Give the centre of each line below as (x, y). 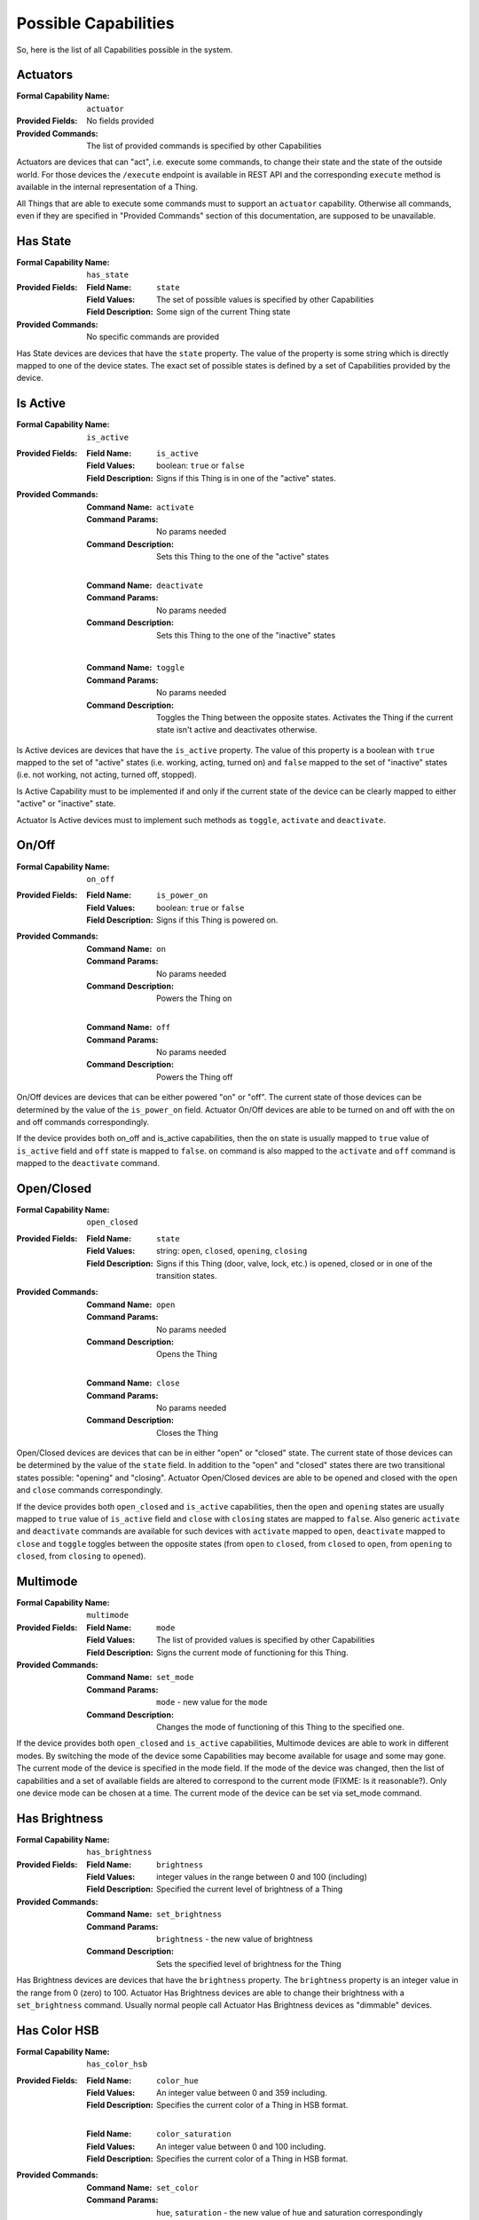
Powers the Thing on (194, 998)
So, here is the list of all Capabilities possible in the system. (125, 50)
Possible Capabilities (95, 23)
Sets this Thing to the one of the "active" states (243, 557)
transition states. (187, 1275)
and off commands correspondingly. (83, 1122)
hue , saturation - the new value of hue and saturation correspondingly (290, 2212)
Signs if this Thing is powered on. (217, 920)
